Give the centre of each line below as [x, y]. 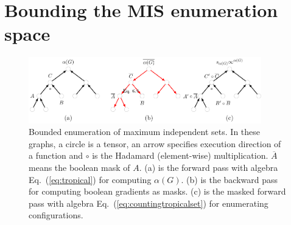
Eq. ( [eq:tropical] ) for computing [90, 179]
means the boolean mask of [79, 168]
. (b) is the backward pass [230, 179]
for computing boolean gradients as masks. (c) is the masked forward [157, 191]
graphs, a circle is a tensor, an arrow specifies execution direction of [155, 143]
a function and [56, 155]
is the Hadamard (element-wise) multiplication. [180, 155]
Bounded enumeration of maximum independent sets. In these [145, 132]
